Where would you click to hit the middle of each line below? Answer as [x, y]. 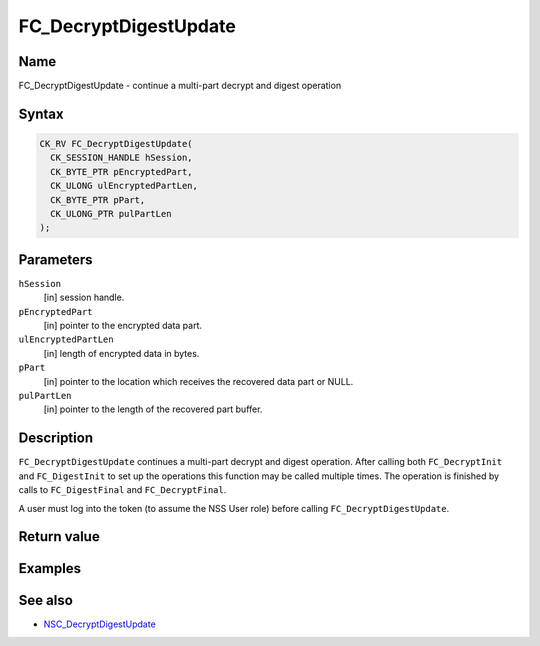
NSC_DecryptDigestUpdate [100, 624]
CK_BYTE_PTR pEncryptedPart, [122, 171]
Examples [50, 568]
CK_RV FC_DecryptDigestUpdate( [116, 144]
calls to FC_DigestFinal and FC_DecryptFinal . [122, 490]
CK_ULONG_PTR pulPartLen [111, 214]
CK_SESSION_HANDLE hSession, [122, 158]
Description [56, 438]
